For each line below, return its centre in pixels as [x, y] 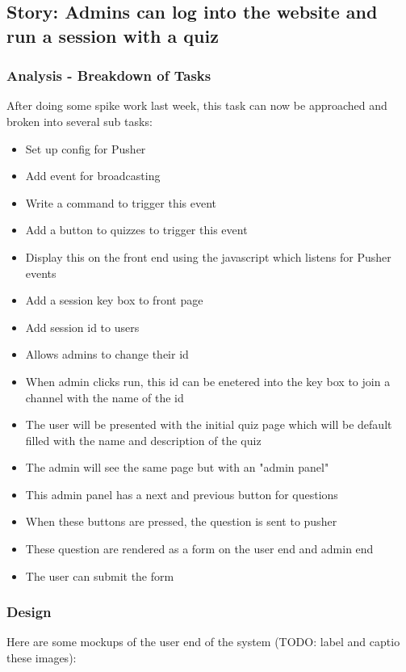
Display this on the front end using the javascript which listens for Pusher [208, 256]
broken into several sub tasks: [80, 121]
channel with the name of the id [105, 397]
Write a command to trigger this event [121, 202]
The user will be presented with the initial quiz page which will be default [209, 424]
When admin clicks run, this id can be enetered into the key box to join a [208, 381]
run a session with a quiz [113, 35]
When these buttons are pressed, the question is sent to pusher [181, 521]
